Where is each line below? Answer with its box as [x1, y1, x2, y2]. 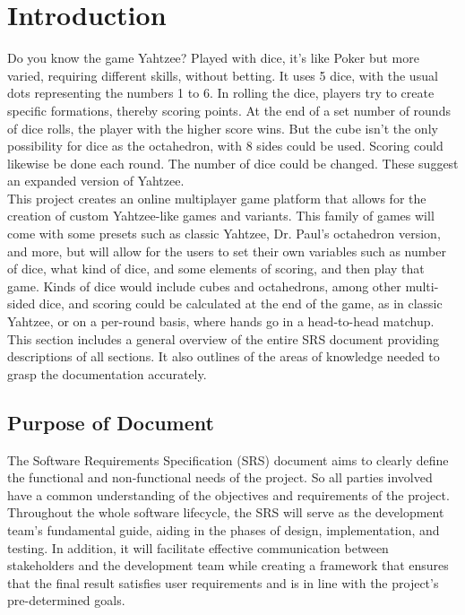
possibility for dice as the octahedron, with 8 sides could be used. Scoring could [7, 136, 443, 155]
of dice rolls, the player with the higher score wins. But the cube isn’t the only [7, 118, 438, 137]
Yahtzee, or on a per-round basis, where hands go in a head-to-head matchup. [7, 312, 435, 331]
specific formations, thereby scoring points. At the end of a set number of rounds [7, 100, 451, 119]
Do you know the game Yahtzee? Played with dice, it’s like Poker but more [7, 48, 419, 67]
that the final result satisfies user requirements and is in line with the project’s [7, 573, 439, 592]
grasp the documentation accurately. [7, 364, 207, 383]
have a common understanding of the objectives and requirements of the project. [7, 485, 450, 504]
